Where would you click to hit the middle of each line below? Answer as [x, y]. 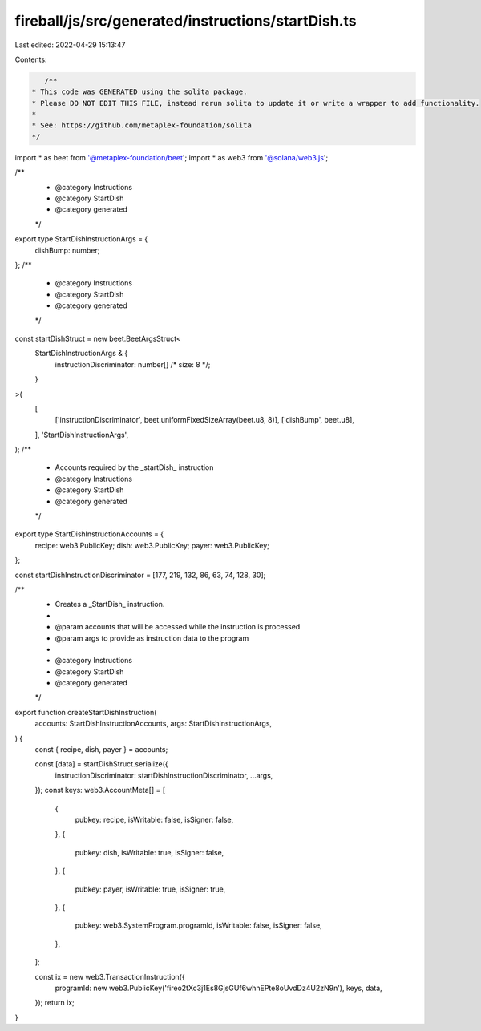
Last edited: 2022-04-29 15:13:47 [70, 45]
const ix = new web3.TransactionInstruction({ [110, 976]
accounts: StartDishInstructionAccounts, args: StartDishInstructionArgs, [154, 724]
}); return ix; [55, 1003]
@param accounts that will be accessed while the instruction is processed [178, 627]
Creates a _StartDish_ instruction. [110, 604]
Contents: [31, 59]
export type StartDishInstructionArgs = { [81, 239]
